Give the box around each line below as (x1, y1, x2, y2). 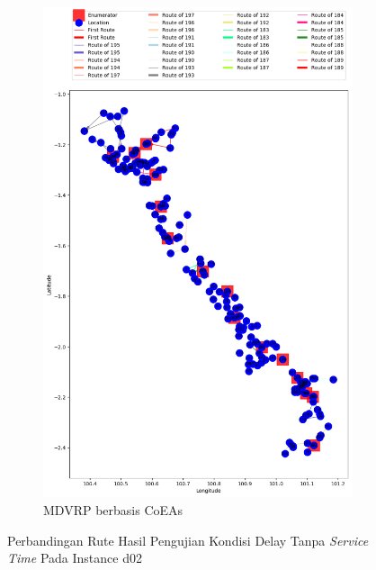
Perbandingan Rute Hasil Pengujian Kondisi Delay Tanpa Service (7, 530, 369, 549)
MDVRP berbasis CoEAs (43, 501, 184, 520)
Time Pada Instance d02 (7, 548, 142, 567)
